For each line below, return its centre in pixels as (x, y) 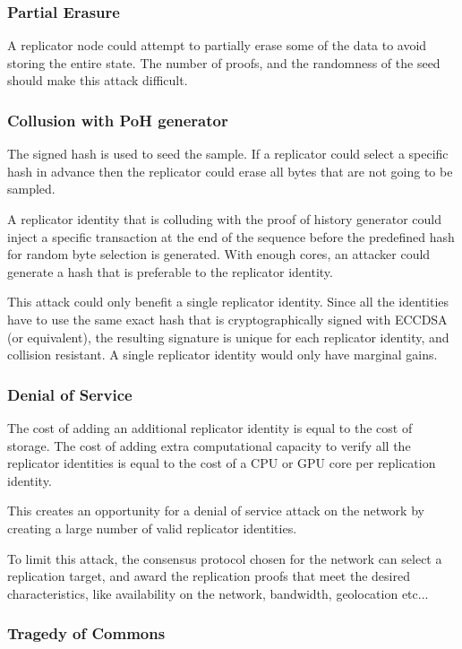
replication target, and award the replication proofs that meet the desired (209, 576)
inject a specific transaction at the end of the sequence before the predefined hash (231, 236)
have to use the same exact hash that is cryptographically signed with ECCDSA (227, 319)
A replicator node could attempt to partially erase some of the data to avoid (217, 45)
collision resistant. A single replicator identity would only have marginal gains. (222, 355)
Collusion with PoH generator (118, 120)
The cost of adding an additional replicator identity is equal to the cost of (210, 427)
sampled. (31, 189)
